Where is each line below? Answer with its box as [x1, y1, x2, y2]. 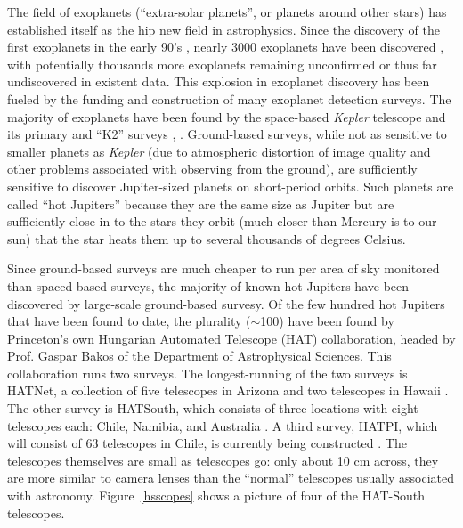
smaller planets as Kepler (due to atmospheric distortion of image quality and [7, 142, 431, 160]
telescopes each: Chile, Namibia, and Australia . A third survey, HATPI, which [7, 416, 438, 435]
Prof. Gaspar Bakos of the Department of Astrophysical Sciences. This [7, 346, 392, 365]
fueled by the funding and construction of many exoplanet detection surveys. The [7, 89, 451, 108]
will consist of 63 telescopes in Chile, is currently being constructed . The [7, 434, 407, 452]
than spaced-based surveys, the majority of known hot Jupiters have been [7, 276, 410, 295]
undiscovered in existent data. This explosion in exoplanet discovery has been [7, 72, 430, 91]
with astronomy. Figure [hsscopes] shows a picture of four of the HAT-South [7, 486, 426, 505]
